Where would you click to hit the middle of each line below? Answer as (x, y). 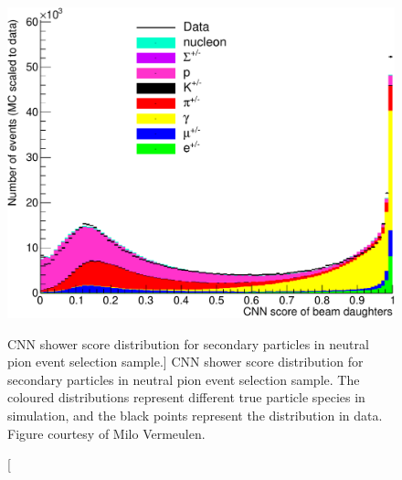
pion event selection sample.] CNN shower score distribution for (185, 362)
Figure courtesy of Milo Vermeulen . (106, 433)
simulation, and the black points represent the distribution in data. (195, 415)
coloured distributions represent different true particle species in (186, 397)
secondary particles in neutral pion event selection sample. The (184, 379)
